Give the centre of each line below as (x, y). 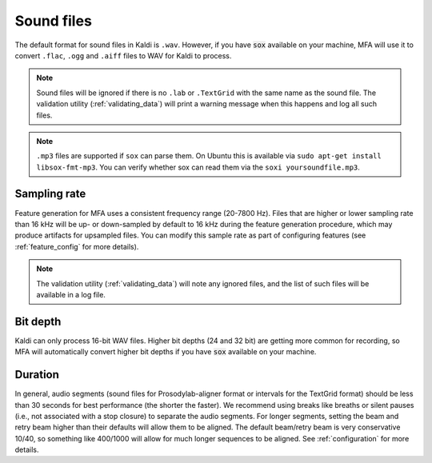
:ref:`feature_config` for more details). (77, 246)
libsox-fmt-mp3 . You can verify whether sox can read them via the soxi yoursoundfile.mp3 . (198, 167)
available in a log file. (71, 294)
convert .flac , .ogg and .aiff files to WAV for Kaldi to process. (123, 55)
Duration (37, 375)
